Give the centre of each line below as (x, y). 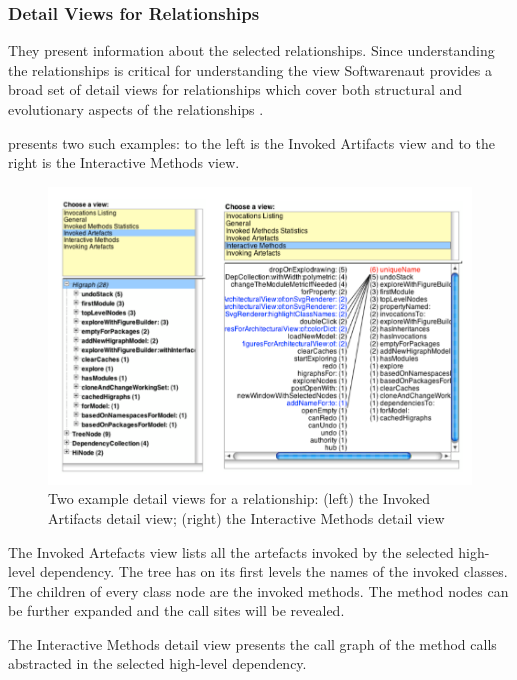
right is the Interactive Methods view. (124, 162)
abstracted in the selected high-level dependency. (157, 663)
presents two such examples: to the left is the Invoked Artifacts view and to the (251, 142)
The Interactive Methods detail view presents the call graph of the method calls (252, 643)
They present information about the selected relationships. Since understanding (251, 50)
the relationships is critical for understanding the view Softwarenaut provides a (250, 69)
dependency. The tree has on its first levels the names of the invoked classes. (273, 571)
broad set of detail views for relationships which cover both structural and (235, 89)
